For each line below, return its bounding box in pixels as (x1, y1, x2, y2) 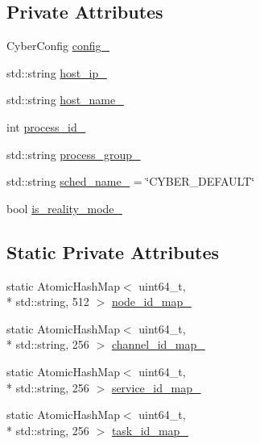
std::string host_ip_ (6, 64, 107, 81)
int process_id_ (6, 118, 86, 135)
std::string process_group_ (6, 145, 141, 162)
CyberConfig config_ (6, 37, 110, 54)
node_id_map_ (111, 293, 192, 310)
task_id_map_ (111, 421, 188, 438)
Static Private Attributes (6, 239, 220, 264)
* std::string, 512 (6, 293, 89, 310)
